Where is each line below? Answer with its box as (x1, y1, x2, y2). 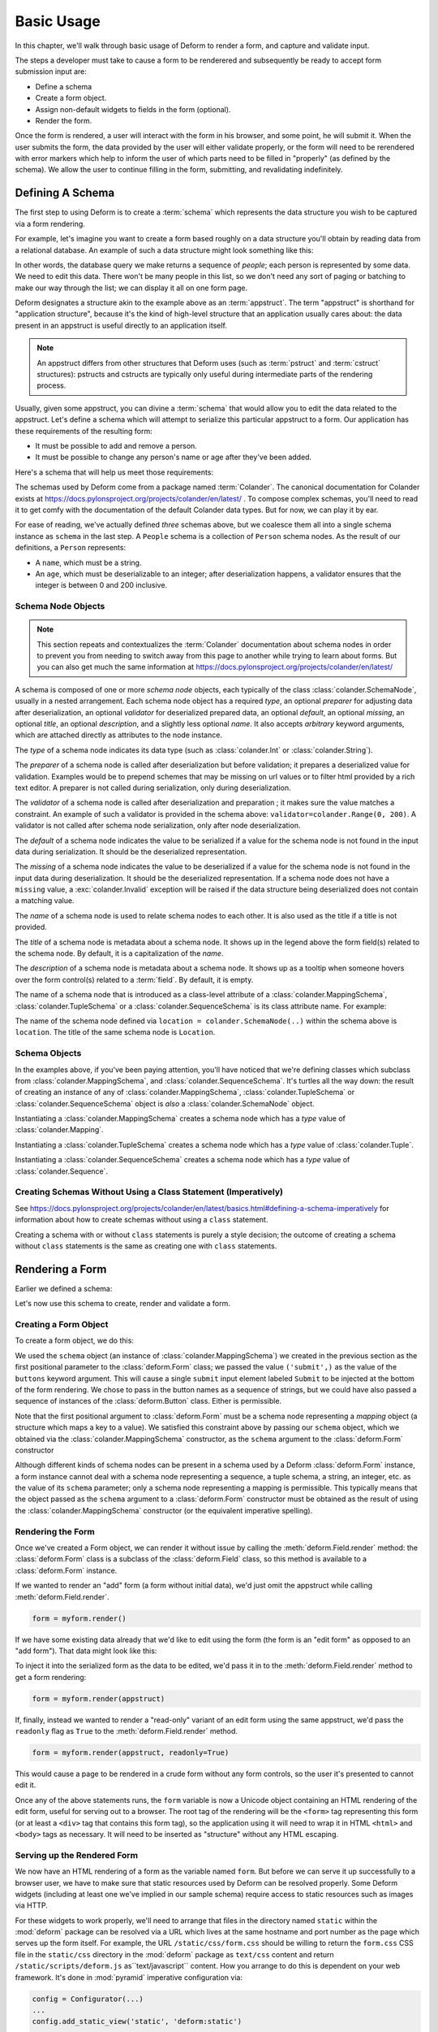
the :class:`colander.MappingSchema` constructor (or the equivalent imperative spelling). (15, 1505, 313, 1515)
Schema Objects (15, 1048, 82, 1059)
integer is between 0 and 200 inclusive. (35, 580, 168, 590)
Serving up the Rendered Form (15, 1849, 138, 1860)
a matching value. (15, 896, 75, 905)
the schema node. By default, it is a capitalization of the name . (15, 949, 224, 958)
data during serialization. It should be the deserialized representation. (15, 846, 247, 857)
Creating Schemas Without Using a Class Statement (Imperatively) (15, 1187, 284, 1198)
